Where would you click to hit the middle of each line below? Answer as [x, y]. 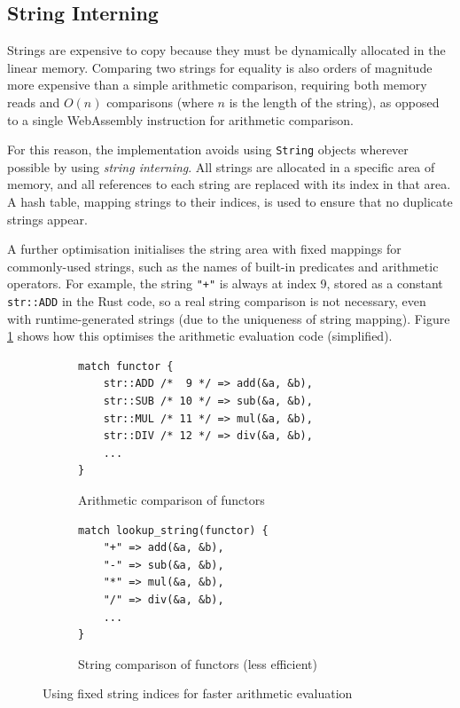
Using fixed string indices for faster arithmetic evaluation [198, 693]
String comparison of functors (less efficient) [198, 663]
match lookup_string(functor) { [173, 530]
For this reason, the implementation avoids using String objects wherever [208, 149]
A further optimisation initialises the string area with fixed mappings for [204, 249]
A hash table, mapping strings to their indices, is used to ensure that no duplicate [230, 202]
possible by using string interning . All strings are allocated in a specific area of [221, 166]
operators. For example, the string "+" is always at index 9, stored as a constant [225, 283]
